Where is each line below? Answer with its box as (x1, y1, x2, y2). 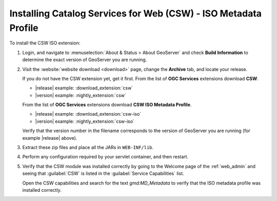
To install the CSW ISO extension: (9, 40, 81, 46)
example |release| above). (22, 135, 77, 141)
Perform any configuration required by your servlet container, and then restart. (22, 154, 189, 160)
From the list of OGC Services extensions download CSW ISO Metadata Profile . (22, 102, 192, 108)
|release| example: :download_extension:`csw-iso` (35, 111, 142, 117)
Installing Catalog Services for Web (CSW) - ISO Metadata (9, 8, 262, 19)
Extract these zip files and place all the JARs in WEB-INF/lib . (22, 144, 154, 151)
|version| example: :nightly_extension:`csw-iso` (35, 118, 134, 124)
